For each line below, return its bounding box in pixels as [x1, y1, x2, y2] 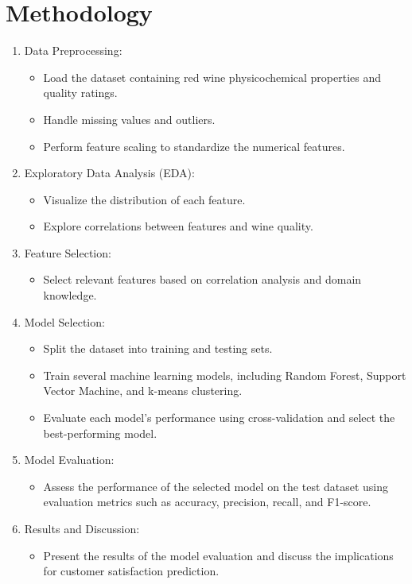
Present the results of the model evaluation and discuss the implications [43, 547, 394, 563]
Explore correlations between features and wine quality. [43, 218, 313, 234]
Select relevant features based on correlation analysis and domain [43, 271, 362, 288]
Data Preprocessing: [24, 42, 122, 59]
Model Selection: [24, 313, 105, 330]
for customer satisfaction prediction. [43, 563, 220, 579]
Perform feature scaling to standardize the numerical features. [43, 137, 345, 154]
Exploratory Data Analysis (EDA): [24, 164, 195, 181]
